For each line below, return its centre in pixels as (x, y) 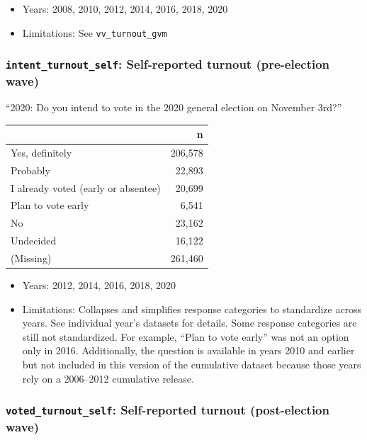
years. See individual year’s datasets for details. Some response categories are (190, 323)
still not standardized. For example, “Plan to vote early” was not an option (186, 336)
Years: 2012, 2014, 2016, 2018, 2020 (99, 285)
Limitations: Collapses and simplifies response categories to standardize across (192, 309)
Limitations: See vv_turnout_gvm (95, 32)
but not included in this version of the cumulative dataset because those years (192, 365)
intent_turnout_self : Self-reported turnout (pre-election (168, 64)
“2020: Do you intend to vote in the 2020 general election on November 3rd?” (174, 107)
